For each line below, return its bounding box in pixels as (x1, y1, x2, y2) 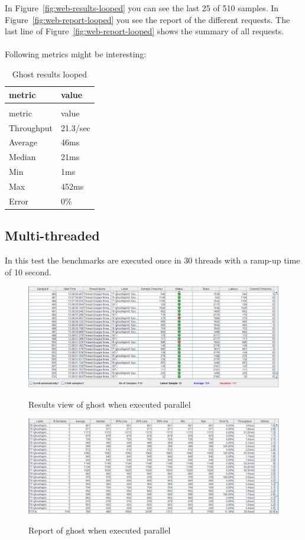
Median (9, 151, 36, 163)
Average (9, 136, 37, 148)
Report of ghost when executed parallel (28, 524, 171, 536)
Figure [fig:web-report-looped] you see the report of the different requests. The (5, 13, 290, 25)
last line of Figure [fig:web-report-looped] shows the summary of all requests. (5, 25, 284, 37)
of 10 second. (5, 265, 52, 278)
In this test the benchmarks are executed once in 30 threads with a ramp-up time (5, 254, 300, 266)
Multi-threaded (5, 226, 100, 245)
